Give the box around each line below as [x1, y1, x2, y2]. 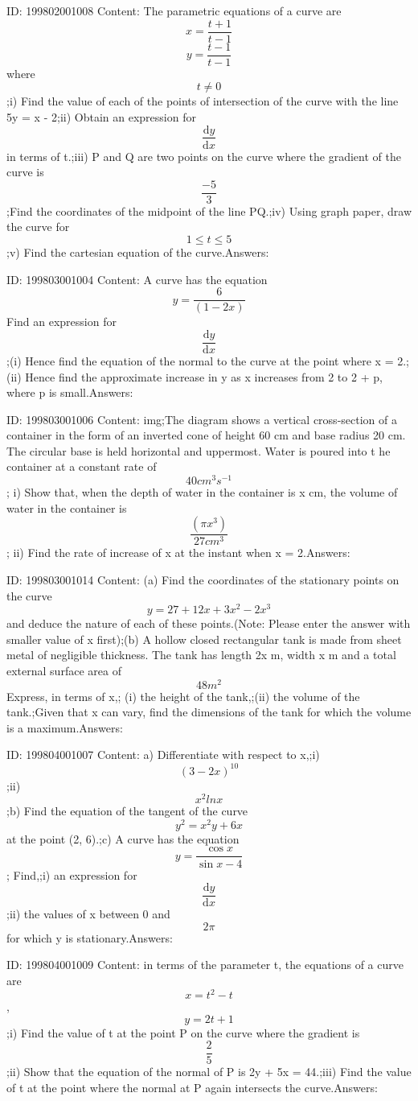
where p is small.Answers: [6, 384, 133, 401]
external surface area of [6, 662, 121, 678]
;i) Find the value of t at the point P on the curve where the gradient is [6, 1024, 360, 1041]
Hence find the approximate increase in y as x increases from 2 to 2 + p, [25, 368, 383, 385]
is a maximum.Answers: [6, 719, 123, 736]
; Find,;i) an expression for [6, 866, 137, 883]
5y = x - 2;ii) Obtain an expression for [6, 108, 196, 125]
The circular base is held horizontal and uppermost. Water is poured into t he [6, 442, 391, 459]
